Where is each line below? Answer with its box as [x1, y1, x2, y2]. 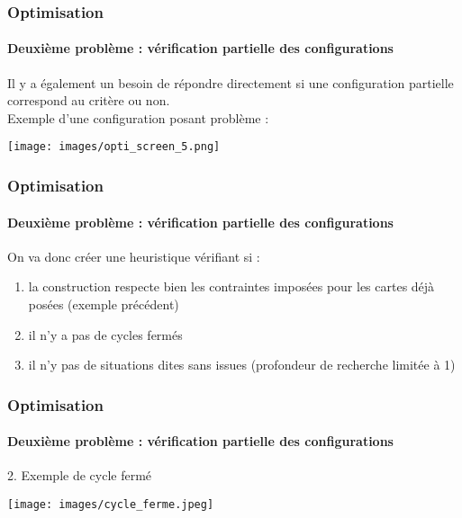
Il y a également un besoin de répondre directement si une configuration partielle [7, 73, 454, 92]
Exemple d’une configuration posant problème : [7, 108, 269, 127]
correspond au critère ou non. [7, 91, 170, 110]
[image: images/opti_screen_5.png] [7, 140, 221, 154]
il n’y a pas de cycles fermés [28, 325, 183, 344]
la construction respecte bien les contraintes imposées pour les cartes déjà [28, 277, 435, 296]
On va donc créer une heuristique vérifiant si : [7, 246, 260, 265]
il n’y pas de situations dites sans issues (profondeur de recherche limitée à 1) [28, 355, 456, 374]
